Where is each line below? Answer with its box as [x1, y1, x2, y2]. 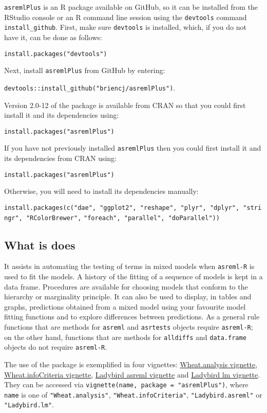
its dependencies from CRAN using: [4, 153, 117, 164]
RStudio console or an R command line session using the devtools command [4, 11, 247, 22]
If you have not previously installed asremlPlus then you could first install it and [4, 142, 261, 153]
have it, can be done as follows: [4, 31, 102, 42]
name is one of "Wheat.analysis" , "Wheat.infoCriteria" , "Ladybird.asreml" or [4, 389, 262, 400]
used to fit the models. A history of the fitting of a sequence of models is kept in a [4, 271, 263, 282]
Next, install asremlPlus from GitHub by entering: [4, 65, 165, 76]
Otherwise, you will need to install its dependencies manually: [4, 186, 199, 196]
